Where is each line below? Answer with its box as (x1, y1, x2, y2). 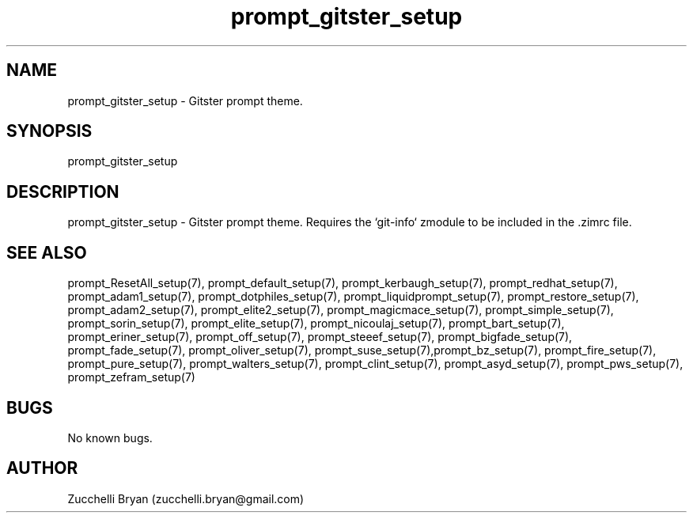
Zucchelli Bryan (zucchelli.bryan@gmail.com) (67, 491, 305, 506)
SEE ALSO (6, 242, 87, 263)
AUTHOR (6, 458, 78, 479)
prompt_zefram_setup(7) (67, 370, 195, 385)
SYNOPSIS (6, 121, 93, 142)
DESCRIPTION (6, 181, 119, 202)
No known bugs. (67, 430, 153, 445)
